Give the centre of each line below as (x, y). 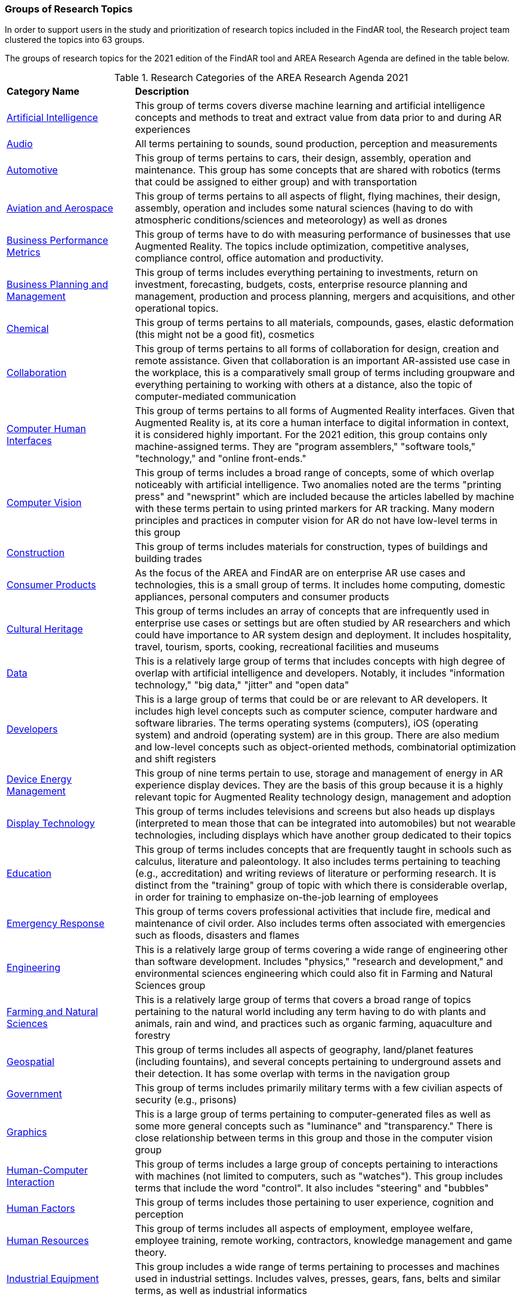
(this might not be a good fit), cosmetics (225, 335)
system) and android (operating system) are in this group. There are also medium (317, 735)
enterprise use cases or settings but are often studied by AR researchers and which (323, 623)
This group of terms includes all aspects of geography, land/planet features (304, 1050)
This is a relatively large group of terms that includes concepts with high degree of (320, 661)
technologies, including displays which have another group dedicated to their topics (323, 835)
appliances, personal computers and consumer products (262, 597)
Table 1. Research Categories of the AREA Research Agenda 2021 (261, 78)
